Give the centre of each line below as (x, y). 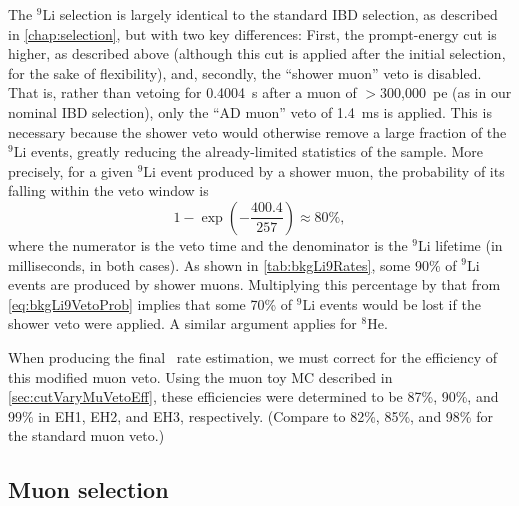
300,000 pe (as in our (446, 92)
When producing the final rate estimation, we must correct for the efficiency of (253, 356)
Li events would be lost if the (391, 303)
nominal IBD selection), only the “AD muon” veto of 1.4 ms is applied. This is (250, 111)
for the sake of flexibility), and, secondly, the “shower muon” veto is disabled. (245, 72)
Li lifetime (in (460, 244)
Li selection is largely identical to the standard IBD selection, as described (270, 14)
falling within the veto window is (108, 190)
